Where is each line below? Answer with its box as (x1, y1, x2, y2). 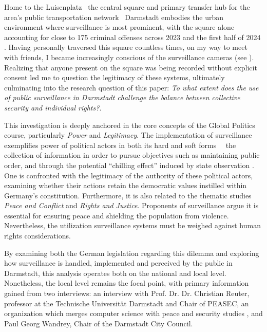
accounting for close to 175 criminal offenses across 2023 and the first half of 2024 (4, 31, 261, 42)
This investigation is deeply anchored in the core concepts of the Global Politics (4, 119, 255, 130)
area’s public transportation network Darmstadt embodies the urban (4, 11, 223, 22)
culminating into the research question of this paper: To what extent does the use (4, 82, 259, 93)
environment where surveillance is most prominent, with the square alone (4, 22, 235, 32)
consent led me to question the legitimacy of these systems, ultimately (4, 72, 225, 83)
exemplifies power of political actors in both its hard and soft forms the (4, 139, 236, 150)
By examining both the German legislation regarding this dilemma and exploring (4, 247, 259, 258)
